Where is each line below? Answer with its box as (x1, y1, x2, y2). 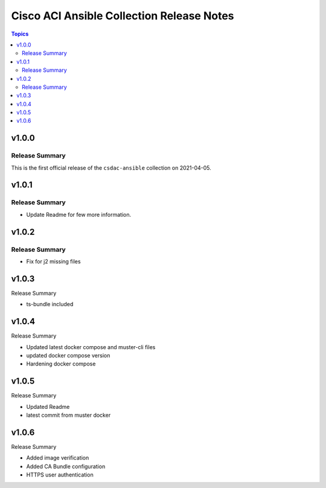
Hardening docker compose (26, 360, 96, 368)
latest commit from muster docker (26, 411, 111, 419)
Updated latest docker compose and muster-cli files (26, 343, 156, 350)
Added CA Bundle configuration (26, 463, 106, 470)
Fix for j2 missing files (26, 257, 81, 265)
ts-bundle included (26, 301, 74, 308)
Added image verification (26, 454, 89, 461)
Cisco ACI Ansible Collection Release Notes (11, 9, 235, 22)
